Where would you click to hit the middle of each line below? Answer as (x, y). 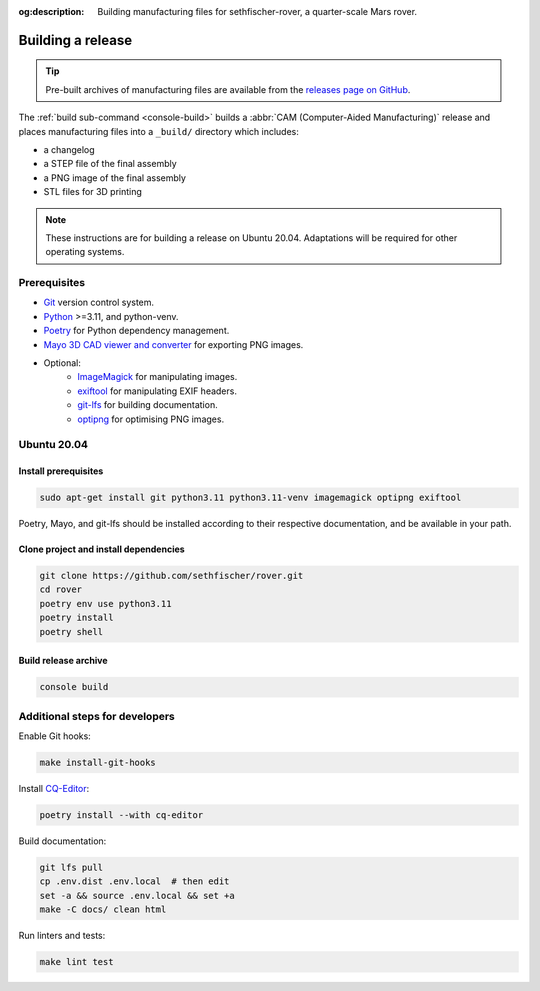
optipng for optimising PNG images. (151, 419)
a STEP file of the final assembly (110, 164)
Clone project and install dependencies (101, 549)
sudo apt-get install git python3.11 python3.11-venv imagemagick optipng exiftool (250, 498)
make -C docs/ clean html (103, 909)
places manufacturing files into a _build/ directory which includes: (159, 131)
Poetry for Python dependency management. (136, 331)
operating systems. (85, 252)
